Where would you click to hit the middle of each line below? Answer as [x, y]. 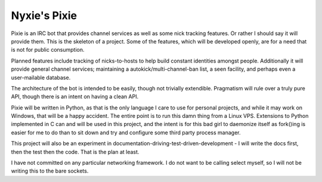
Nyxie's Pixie [44, 15]
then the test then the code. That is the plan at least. [75, 152]
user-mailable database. [41, 77]
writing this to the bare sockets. [50, 171]
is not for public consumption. [48, 50]
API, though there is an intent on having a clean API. [75, 97]
